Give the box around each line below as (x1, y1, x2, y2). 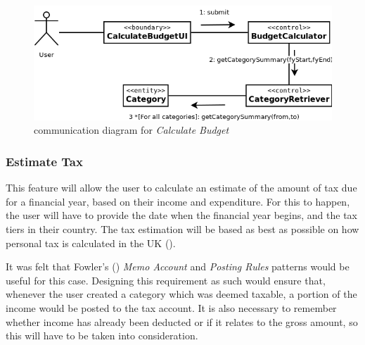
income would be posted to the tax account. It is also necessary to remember (6, 300, 337, 315)
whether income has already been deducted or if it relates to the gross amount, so (6, 314, 358, 329)
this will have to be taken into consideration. (6, 328, 198, 343)
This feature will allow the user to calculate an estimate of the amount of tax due (6, 180, 357, 195)
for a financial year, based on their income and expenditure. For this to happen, (6, 194, 350, 208)
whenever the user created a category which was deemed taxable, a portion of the (6, 287, 357, 301)
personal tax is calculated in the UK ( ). (6, 235, 176, 250)
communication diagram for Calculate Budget (34, 123, 229, 137)
